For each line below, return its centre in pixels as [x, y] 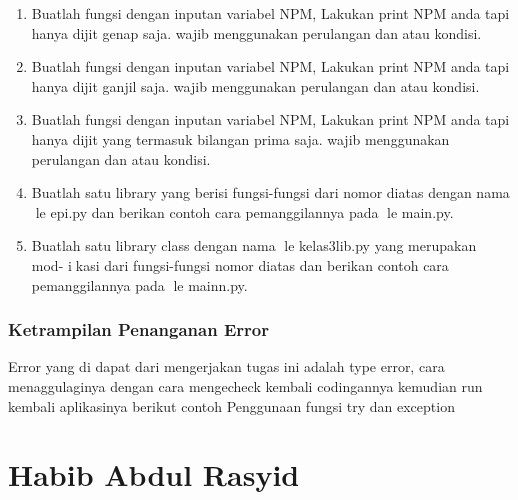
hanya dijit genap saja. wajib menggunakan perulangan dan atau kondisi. [256, 32]
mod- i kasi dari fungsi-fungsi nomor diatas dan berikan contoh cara [240, 264]
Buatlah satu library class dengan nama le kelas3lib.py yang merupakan [254, 245]
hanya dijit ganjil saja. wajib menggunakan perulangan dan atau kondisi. [255, 85]
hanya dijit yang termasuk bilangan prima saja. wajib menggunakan [240, 138]
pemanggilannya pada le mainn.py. [139, 284]
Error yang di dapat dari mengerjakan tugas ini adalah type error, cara [226, 366]
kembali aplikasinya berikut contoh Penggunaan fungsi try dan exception [231, 405]
